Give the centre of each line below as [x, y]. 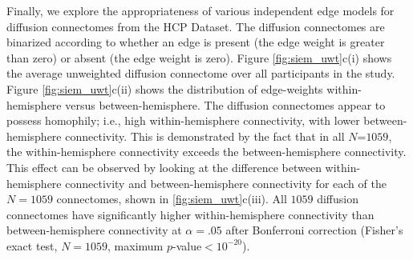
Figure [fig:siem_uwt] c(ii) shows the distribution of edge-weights [165, 88]
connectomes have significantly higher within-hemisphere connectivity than [190, 214]
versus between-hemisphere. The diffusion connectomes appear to [225, 104]
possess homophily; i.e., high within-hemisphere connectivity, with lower [183, 120]
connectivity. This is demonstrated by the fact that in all [205, 136]
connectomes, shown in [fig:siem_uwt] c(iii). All [172, 199]
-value [187, 245]
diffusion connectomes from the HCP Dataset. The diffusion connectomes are [196, 26]
